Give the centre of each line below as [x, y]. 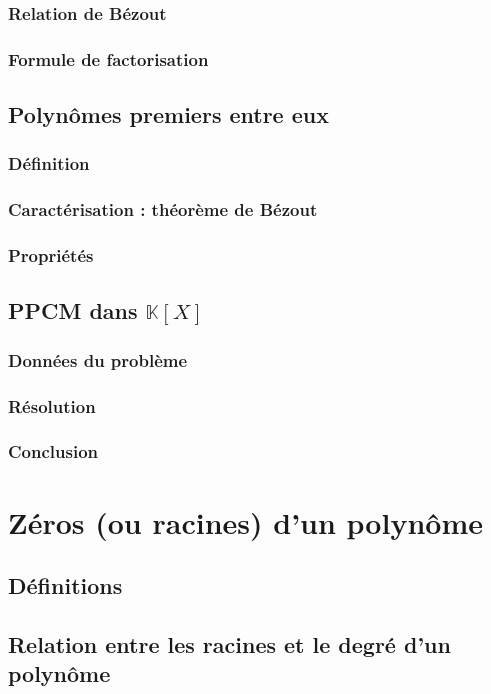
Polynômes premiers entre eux [168, 114]
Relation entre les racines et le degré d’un [229, 643]
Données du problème [98, 359]
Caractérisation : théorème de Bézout [163, 209]
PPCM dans [73, 310]
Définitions [65, 585]
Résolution [52, 405]
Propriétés [51, 255]
